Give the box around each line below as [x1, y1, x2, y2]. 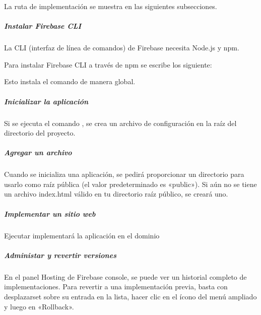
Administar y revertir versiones [4, 249, 116, 260]
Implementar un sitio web [4, 208, 96, 219]
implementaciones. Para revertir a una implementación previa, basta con [4, 281, 228, 292]
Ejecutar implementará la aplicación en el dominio [4, 230, 160, 240]
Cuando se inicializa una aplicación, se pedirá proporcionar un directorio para [4, 169, 244, 179]
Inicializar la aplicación [4, 96, 89, 106]
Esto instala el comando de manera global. [4, 76, 136, 87]
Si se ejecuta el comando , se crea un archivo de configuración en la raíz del [4, 117, 237, 128]
